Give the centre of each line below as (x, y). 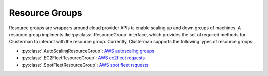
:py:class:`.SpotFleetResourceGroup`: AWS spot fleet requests (85, 65)
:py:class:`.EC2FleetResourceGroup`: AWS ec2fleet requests (83, 58)
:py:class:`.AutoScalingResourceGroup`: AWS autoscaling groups (88, 51)
